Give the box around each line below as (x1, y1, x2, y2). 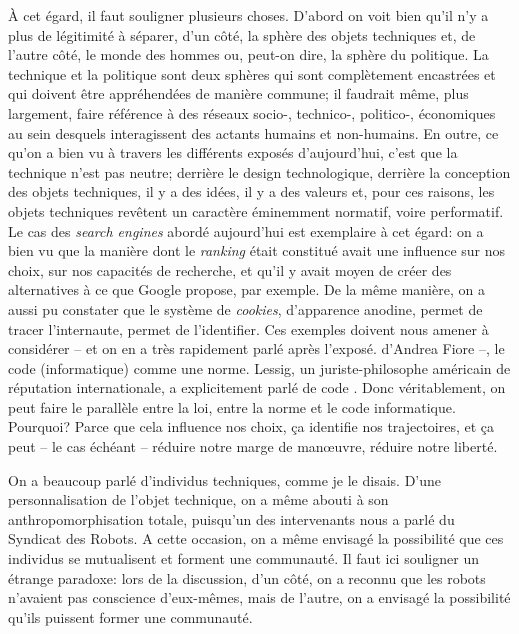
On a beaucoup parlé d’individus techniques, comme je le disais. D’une (8, 469, 442, 490)
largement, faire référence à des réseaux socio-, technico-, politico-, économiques (8, 102, 496, 123)
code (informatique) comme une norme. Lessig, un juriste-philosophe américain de (8, 357, 511, 378)
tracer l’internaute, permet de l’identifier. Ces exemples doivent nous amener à (8, 318, 489, 339)
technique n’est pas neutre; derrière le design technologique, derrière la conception (8, 161, 511, 182)
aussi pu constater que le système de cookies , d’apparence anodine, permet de (8, 298, 483, 319)
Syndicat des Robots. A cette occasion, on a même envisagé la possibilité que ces (8, 528, 504, 549)
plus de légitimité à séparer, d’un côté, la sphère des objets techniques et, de (8, 24, 476, 45)
